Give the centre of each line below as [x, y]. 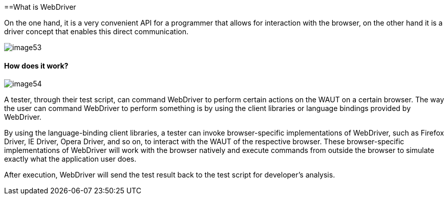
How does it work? [36, 65]
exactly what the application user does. [70, 159]
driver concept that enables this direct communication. [97, 31]
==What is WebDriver [40, 7]
